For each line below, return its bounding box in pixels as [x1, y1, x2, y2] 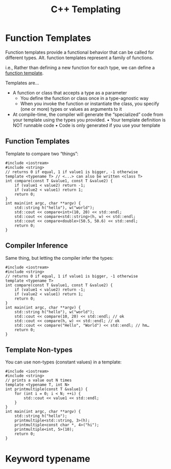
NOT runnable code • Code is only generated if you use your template [12, 122, 161, 128]
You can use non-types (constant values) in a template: [5, 359, 122, 365]
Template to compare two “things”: [5, 151, 79, 157]
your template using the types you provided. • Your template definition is [12, 116, 166, 123]
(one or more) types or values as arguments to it [20, 106, 123, 112]
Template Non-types [5, 345, 73, 354]
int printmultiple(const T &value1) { [5, 387, 88, 392]
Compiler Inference [5, 241, 68, 250]
